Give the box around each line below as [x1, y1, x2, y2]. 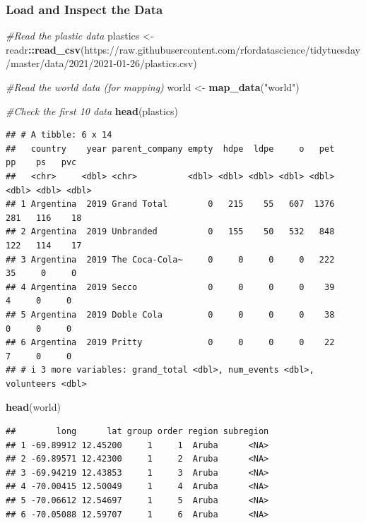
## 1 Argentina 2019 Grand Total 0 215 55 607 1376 [6, 199, 335, 210]
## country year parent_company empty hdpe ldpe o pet [6, 143, 335, 154]
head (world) [6, 399, 61, 414]
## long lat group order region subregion [6, 426, 269, 437]
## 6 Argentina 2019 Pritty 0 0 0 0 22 [6, 337, 335, 348]
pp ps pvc [6, 157, 77, 168]
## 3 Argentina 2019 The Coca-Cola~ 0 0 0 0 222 [6, 254, 335, 265]
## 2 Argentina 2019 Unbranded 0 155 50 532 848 [6, 227, 335, 237]
